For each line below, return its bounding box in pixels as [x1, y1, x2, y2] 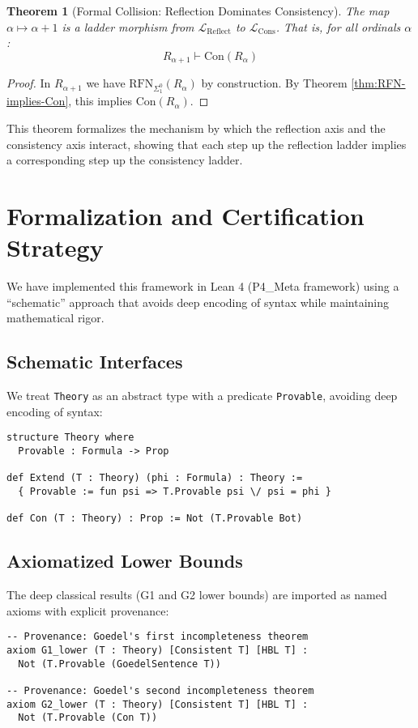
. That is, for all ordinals [275, 18, 401, 35]
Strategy [6, 231, 104, 264]
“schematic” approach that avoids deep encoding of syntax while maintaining [6, 293, 389, 310]
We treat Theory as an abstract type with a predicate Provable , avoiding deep [6, 387, 398, 404]
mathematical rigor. [6, 309, 104, 326]
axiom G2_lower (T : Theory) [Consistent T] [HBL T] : [6, 698, 309, 710]
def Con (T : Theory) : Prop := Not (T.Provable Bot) [6, 513, 303, 525]
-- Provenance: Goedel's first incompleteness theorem [6, 631, 309, 643]
